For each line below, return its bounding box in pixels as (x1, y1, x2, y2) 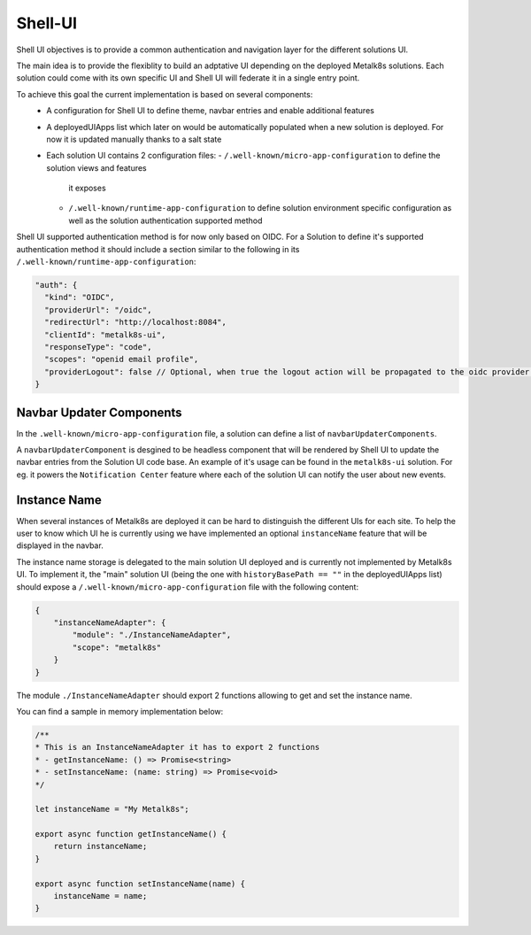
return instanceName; (53, 841, 148, 852)
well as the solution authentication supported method (68, 215, 263, 226)
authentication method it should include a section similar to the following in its (16, 243, 300, 254)
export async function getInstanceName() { (35, 829, 227, 839)
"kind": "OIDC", (44, 292, 115, 303)
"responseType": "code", (44, 342, 152, 352)
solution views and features (46, 162, 148, 173)
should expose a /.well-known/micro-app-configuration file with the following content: (16, 581, 358, 592)
